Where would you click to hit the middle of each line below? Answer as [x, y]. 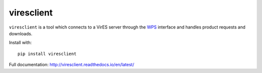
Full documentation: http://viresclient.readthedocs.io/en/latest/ [72, 65]
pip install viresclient [47, 54]
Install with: [20, 43]
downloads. [21, 33]
